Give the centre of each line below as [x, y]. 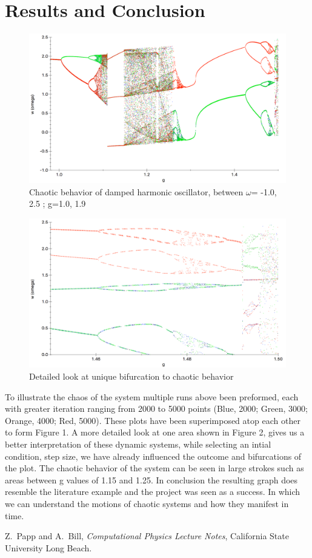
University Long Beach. [48, 547]
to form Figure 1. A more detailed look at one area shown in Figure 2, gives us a [155, 432]
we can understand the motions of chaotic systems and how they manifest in [147, 503]
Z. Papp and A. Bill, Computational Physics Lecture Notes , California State [147, 536]
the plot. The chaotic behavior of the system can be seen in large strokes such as [154, 468]
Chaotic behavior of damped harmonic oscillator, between [136, 191]
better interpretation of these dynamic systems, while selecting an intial [138, 444]
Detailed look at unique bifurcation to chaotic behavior [131, 376]
